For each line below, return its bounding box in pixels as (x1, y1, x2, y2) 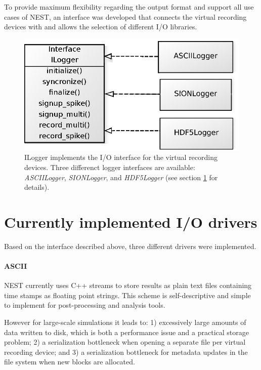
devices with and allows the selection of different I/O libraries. (4, 21, 197, 32)
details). (24, 182, 50, 192)
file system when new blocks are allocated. (4, 356, 135, 367)
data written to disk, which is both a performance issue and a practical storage (4, 326, 249, 337)
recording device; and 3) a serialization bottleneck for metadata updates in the (4, 346, 248, 357)
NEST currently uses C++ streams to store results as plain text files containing (4, 280, 252, 291)
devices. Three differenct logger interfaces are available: (24, 161, 195, 172)
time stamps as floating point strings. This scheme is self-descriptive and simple (4, 290, 251, 300)
